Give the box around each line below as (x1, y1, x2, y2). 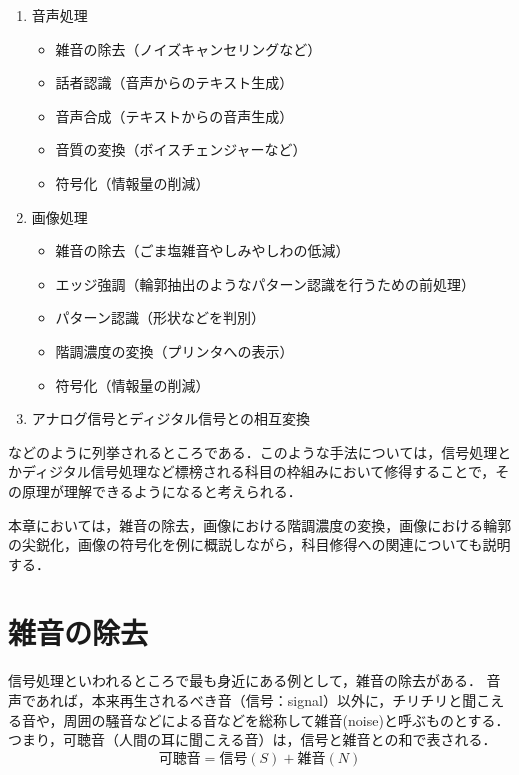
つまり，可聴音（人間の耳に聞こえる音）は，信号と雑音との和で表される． (8, 729, 497, 750)
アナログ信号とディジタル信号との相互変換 (31, 408, 311, 429)
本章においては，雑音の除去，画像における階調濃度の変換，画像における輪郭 (8, 514, 512, 535)
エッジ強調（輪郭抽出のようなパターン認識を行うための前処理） (55, 273, 475, 294)
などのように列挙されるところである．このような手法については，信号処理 (8, 441, 498, 462)
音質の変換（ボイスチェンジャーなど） (55, 139, 307, 160)
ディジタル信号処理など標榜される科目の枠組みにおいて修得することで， (21, 461, 496, 482)
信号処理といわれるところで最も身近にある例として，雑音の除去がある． (8, 670, 482, 691)
